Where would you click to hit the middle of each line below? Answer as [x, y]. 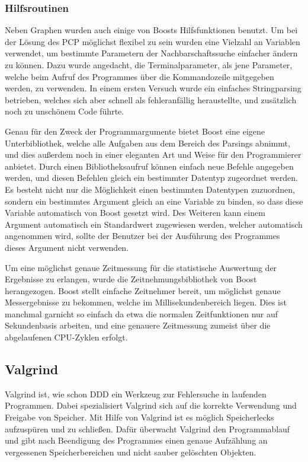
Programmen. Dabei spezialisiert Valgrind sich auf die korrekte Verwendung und [151, 405]
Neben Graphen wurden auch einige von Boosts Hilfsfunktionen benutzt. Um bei [151, 30]
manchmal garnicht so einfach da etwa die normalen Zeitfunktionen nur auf [142, 313]
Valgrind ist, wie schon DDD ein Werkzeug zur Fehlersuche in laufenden [136, 394]
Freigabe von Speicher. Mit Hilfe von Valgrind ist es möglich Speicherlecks [139, 417]
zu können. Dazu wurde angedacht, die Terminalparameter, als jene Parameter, [149, 65]
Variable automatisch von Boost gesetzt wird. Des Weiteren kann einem [135, 213]
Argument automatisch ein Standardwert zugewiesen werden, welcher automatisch [154, 224]
